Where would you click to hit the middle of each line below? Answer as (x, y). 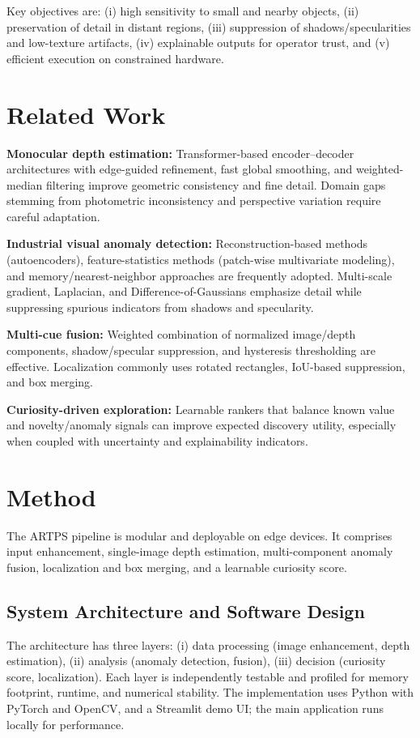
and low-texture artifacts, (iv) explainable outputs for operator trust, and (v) (198, 43)
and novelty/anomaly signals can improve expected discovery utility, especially (202, 425)
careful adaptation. (53, 216)
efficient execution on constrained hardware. (115, 58)
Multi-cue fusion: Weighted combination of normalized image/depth (181, 334)
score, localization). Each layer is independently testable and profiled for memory (208, 676)
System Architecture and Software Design (186, 610)
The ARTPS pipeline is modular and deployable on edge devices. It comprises (199, 535)
